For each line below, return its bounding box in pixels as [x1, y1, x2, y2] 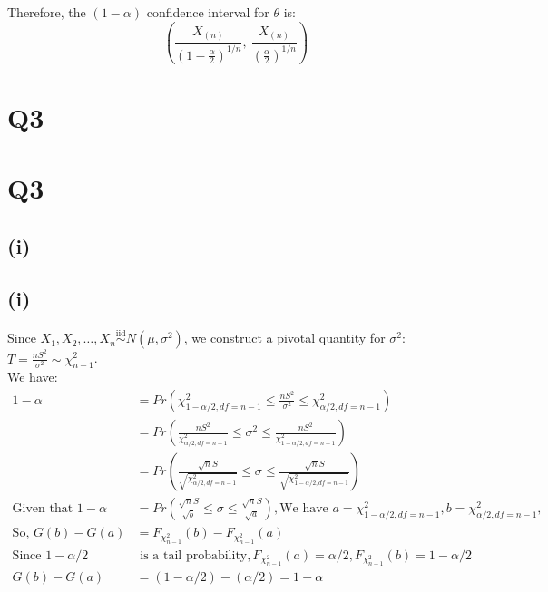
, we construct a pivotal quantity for [183, 328, 386, 347]
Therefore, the [7, 3, 86, 21]
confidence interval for [146, 3, 269, 21]
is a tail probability [140, 548, 248, 562]
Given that [12, 502, 73, 516]
